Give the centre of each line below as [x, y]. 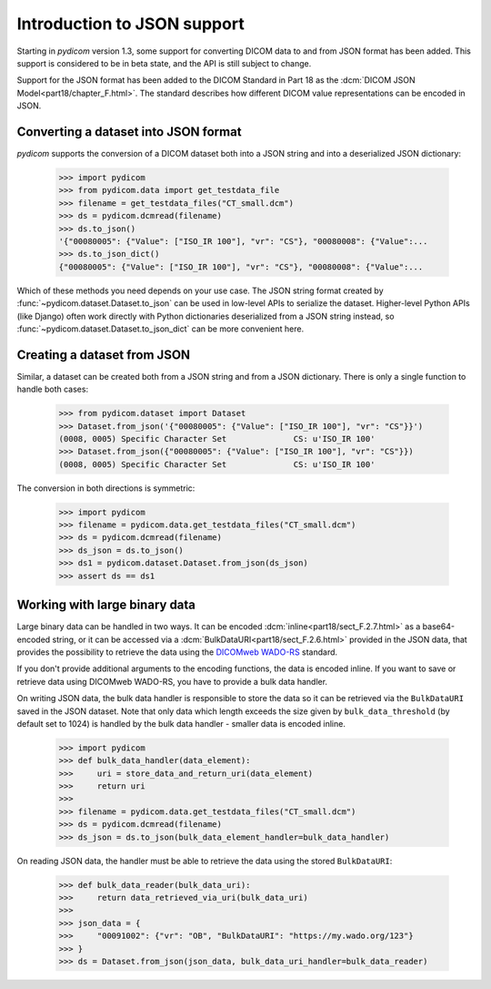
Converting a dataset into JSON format [129, 132]
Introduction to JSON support [130, 24]
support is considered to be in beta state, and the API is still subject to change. [164, 63]
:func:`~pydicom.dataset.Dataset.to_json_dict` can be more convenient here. [160, 329]
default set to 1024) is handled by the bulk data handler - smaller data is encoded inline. [181, 723]
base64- [438, 627]
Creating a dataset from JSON [104, 355]
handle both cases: [53, 389]
